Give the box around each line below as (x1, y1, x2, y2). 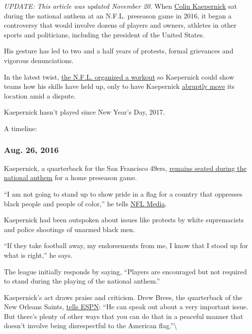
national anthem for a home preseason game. (4, 172, 137, 183)
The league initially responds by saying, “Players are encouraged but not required (4, 266, 247, 276)
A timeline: (4, 123, 37, 133)
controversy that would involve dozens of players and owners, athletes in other (4, 20, 236, 30)
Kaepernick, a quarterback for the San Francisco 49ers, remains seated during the (4, 163, 247, 173)
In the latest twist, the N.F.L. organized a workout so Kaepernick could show (4, 71, 235, 82)
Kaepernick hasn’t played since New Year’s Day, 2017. (4, 107, 165, 117)
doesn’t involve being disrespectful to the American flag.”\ (4, 320, 177, 331)
